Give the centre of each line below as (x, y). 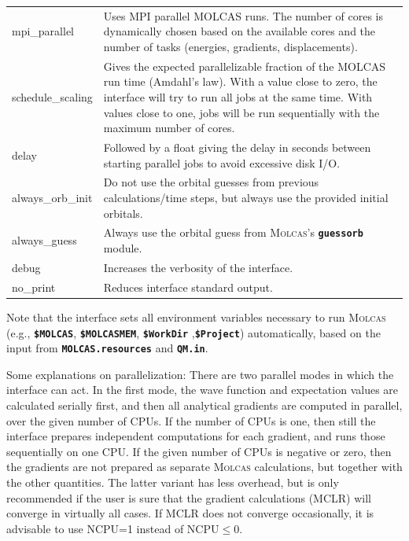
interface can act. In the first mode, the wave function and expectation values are (203, 390)
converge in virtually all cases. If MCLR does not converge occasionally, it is (190, 513)
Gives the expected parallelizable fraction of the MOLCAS (245, 66)
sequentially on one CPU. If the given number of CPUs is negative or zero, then (199, 451)
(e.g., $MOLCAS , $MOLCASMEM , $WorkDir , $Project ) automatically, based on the (193, 332)
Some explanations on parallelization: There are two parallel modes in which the (200, 374)
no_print (34, 287)
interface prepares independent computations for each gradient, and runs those (196, 436)
